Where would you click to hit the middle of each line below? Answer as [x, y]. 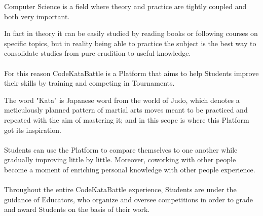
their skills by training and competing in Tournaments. [89, 83]
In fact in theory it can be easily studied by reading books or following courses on [131, 33]
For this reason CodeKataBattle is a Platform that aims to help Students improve [131, 73]
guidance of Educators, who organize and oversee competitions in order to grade [129, 199]
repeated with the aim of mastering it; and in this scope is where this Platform [127, 119]
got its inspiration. [33, 130]
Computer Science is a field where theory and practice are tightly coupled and [125, 6]
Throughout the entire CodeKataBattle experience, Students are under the [120, 189]
